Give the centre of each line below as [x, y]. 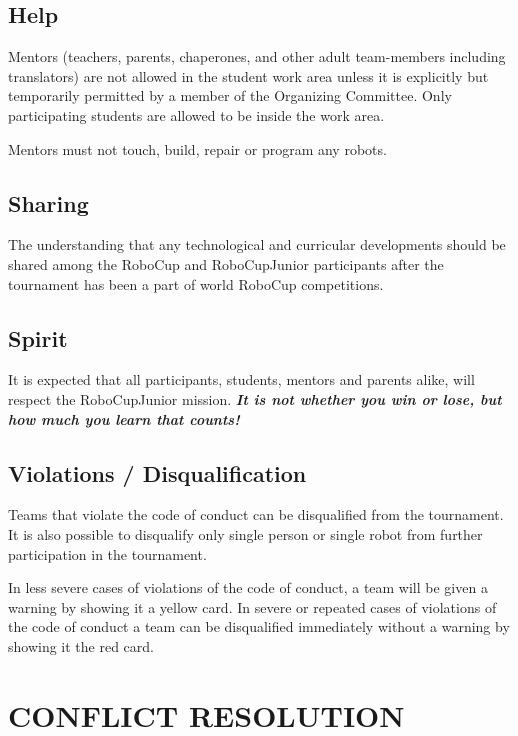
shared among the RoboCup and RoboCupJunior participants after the [226, 263]
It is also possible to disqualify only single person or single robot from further [245, 533]
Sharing [48, 202]
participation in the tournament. [107, 553]
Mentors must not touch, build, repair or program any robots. [197, 148]
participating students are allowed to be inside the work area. [196, 114]
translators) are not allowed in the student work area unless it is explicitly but [248, 75]
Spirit [38, 337]
